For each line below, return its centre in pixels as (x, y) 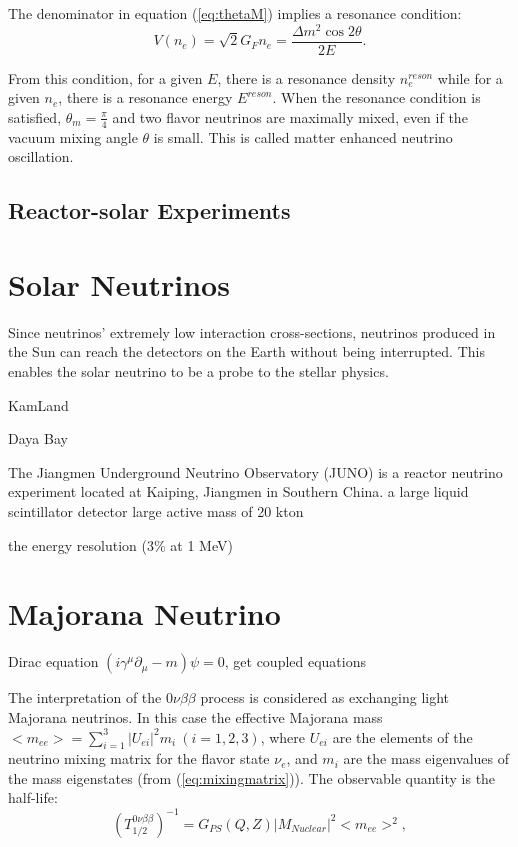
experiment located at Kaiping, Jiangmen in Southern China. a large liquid (238, 491)
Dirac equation (53, 661)
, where (283, 736)
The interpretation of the (85, 697)
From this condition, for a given (105, 77)
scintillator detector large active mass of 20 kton (156, 511)
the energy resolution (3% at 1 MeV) (120, 544)
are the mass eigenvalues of (426, 758)
